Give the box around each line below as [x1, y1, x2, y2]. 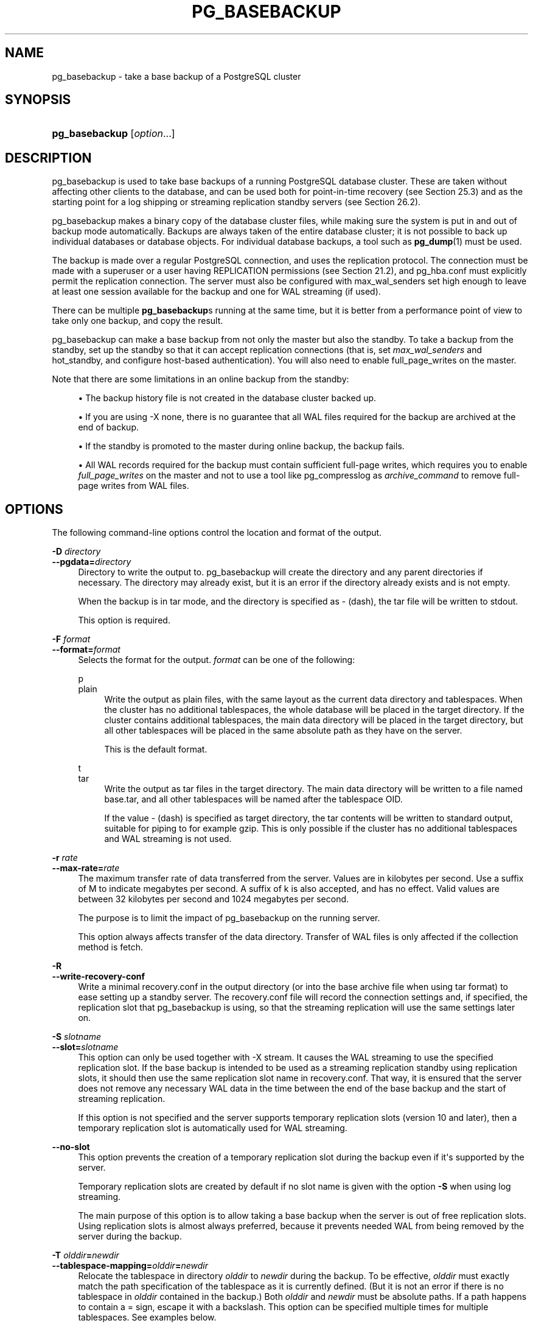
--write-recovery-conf [52, 971, 145, 982]
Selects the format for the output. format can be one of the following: [78, 654, 355, 665]
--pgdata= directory [52, 556, 131, 567]
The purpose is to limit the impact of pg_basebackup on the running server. [78, 913, 380, 924]
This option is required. [78, 615, 170, 626]
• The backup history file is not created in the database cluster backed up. [78, 393, 377, 404]
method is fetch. [78, 942, 143, 953]
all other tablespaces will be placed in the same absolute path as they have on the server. [104, 725, 462, 736]
